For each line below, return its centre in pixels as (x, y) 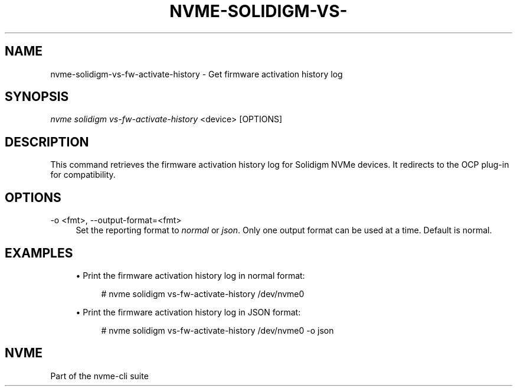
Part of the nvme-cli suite (99, 376)
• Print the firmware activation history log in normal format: (190, 275)
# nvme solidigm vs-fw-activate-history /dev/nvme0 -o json (217, 330)
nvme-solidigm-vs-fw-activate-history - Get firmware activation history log (197, 74)
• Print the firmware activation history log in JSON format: (188, 312)
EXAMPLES (39, 253)
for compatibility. (83, 175)
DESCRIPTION (47, 142)
